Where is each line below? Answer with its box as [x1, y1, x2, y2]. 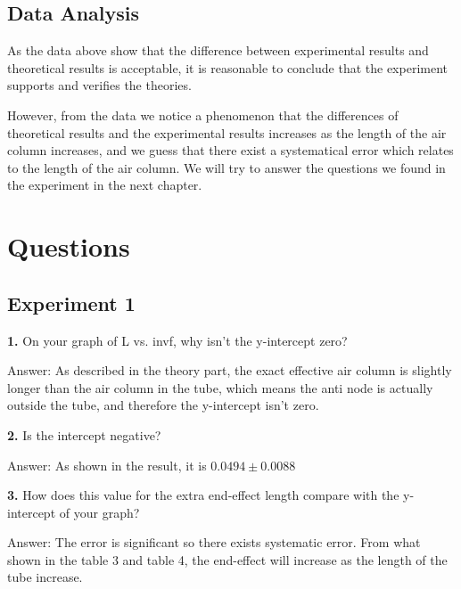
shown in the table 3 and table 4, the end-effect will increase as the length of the [7, 550, 448, 569]
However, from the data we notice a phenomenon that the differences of [7, 105, 399, 124]
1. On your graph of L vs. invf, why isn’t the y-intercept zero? [7, 331, 348, 349]
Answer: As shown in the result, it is [7, 455, 207, 474]
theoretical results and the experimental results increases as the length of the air [7, 123, 447, 142]
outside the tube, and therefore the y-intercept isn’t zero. [7, 396, 319, 414]
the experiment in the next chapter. [7, 176, 202, 194]
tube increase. [7, 568, 83, 586]
